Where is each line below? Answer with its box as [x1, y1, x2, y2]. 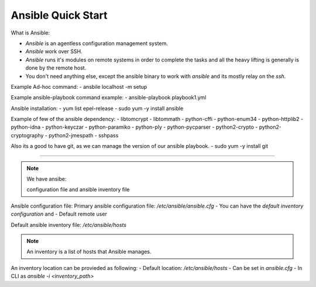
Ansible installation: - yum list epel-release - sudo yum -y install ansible [11, 105, 184, 112]
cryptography [11, 132, 44, 139]
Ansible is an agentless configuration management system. [25, 40, 168, 47]
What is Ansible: [11, 29, 50, 36]
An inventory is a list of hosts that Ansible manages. [26, 248, 152, 255]
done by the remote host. [25, 64, 87, 71]
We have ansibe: [26, 175, 67, 182]
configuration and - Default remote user [11, 210, 108, 217]
